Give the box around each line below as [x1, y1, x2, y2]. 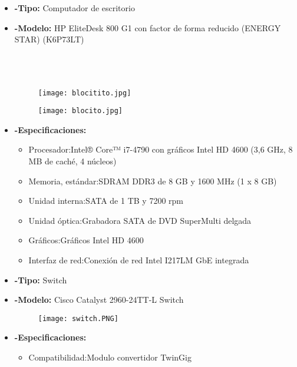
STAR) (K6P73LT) [14, 33, 84, 45]
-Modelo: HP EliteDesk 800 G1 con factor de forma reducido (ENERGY [14, 21, 281, 34]
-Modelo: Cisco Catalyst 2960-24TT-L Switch [14, 293, 184, 306]
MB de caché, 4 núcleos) [28, 155, 117, 167]
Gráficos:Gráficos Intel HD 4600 [28, 234, 144, 246]
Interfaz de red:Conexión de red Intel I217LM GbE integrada [28, 254, 249, 266]
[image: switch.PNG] [38, 314, 118, 323]
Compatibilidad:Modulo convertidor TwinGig [28, 351, 192, 363]
